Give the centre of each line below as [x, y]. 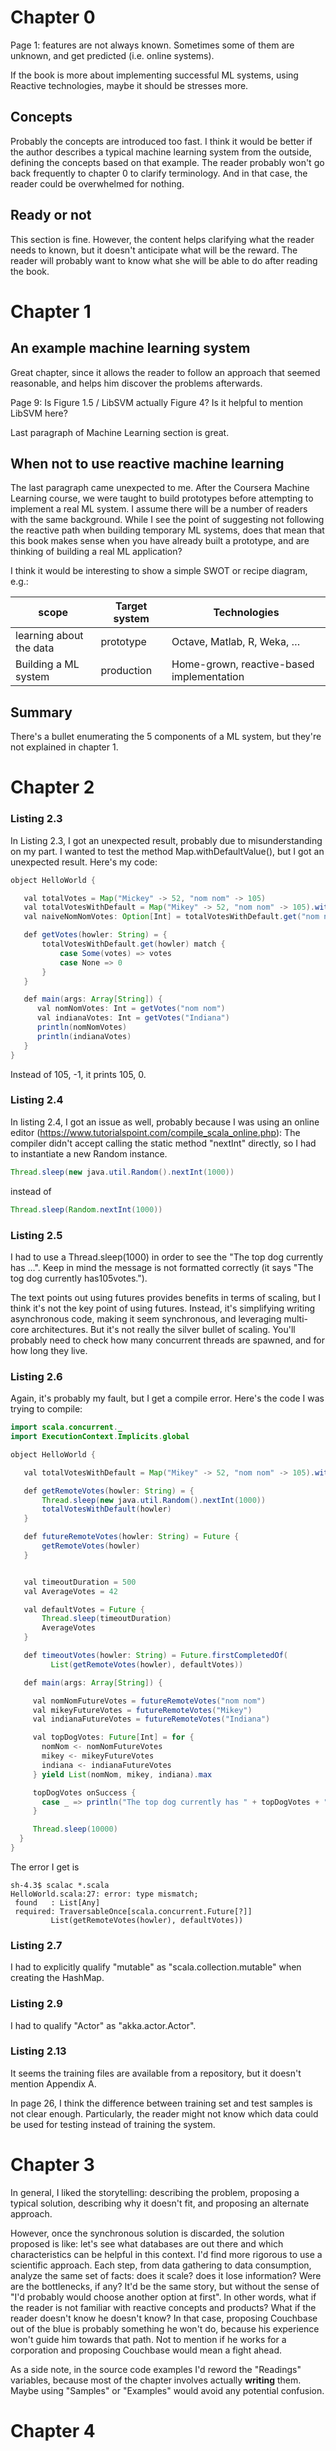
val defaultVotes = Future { [84, 1609]
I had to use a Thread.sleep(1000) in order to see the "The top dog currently [167, 1257]
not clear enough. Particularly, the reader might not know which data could [164, 2113]
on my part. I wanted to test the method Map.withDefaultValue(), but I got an [167, 851]
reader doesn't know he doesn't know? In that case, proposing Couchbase [164, 2318]
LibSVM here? [39, 413]
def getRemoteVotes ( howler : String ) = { [109, 1491]
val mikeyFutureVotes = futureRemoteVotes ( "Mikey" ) [142, 1710]
